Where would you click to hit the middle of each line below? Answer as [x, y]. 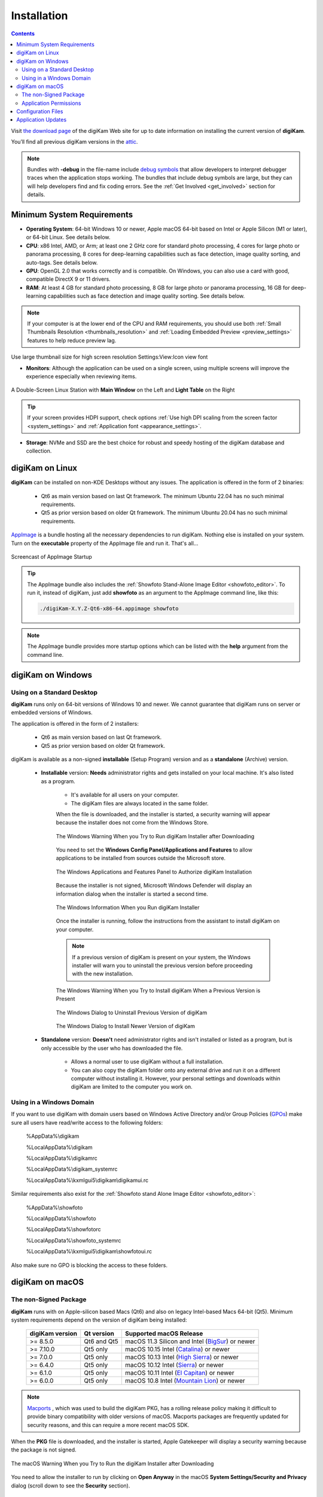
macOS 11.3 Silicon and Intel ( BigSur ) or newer [190, 1341]
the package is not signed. [44, 1450]
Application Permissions [51, 103]
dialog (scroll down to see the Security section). [71, 1486]
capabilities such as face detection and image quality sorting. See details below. [146, 296]
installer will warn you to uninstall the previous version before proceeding [162, 965]
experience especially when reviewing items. [81, 376]
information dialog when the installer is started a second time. [132, 894]
